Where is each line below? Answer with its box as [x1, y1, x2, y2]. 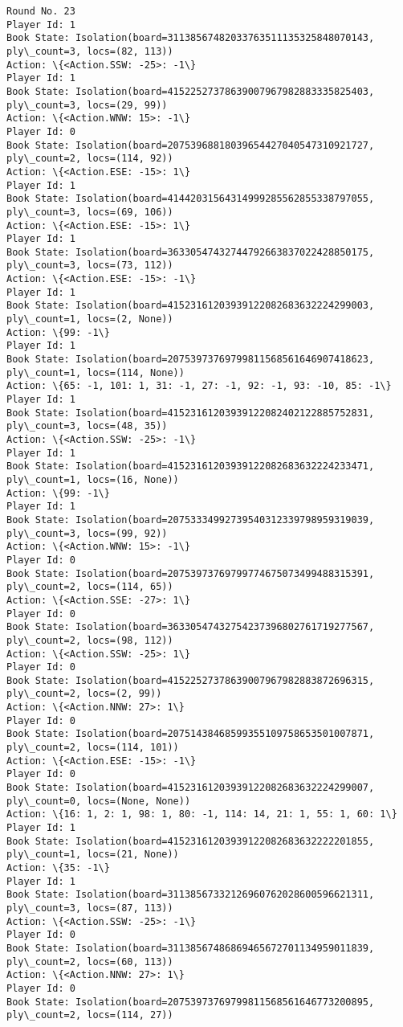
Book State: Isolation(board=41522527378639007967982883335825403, [6, 85, 375, 97]
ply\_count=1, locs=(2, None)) [6, 313, 173, 325]
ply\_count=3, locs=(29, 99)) [6, 99, 168, 111]
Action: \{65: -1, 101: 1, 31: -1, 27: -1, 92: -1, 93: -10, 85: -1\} [6, 380, 392, 392]
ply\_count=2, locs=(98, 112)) [6, 634, 173, 646]
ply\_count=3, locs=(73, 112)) [6, 260, 173, 272]
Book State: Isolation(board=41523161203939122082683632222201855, [6, 835, 375, 847]
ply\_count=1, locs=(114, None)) [6, 366, 185, 378]
